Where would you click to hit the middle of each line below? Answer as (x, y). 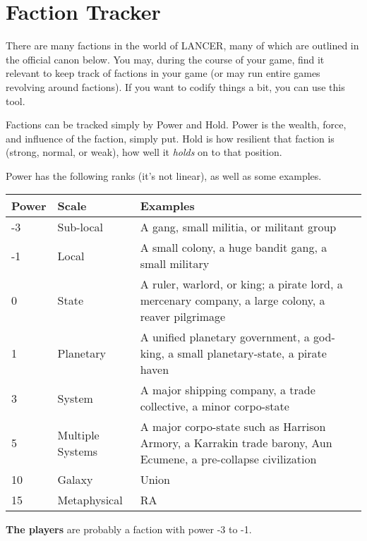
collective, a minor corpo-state (215, 406)
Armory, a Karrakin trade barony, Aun (236, 443)
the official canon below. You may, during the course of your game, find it (165, 59)
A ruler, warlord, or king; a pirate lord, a (241, 284)
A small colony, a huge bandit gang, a (234, 248)
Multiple (78, 434)
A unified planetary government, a (225, 337)
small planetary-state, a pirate (252, 353)
